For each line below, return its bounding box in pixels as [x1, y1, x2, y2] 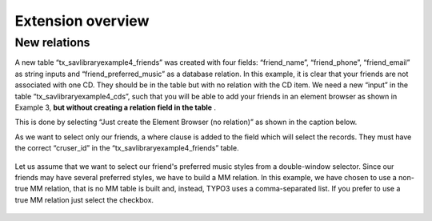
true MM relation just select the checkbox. [14, 195, 154, 204]
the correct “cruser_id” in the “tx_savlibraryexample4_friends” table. [14, 143, 239, 153]
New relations [14, 35, 90, 50]
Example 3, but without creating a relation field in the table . [14, 102, 216, 112]
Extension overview [14, 12, 150, 30]
